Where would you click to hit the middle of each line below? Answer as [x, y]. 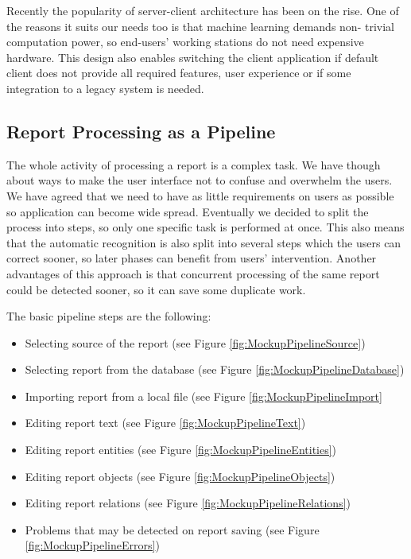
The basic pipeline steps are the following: [109, 316]
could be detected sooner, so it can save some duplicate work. [156, 289]
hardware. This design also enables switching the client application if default [193, 57]
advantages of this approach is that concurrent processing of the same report [193, 273]
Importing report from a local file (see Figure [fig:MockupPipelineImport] [204, 396]
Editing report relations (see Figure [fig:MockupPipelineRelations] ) [188, 503]
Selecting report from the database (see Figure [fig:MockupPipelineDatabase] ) [215, 369]
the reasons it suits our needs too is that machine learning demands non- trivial [200, 26]
